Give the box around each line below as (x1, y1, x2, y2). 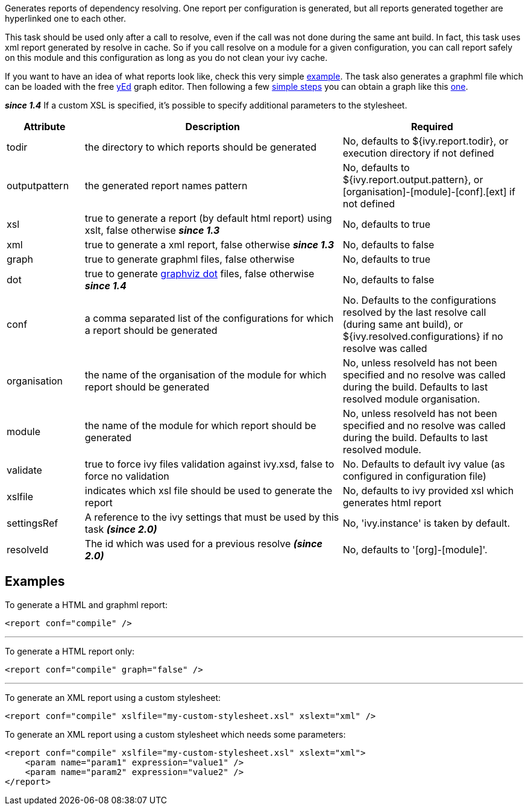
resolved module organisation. (342, 393, 480, 405)
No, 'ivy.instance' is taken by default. (342, 517, 511, 529)
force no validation (84, 470, 169, 482)
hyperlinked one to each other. (5, 13, 127, 24)
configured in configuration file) (342, 470, 486, 482)
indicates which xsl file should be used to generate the (84, 485, 333, 497)
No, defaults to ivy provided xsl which (342, 485, 514, 497)
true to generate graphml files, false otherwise (84, 253, 295, 265)
